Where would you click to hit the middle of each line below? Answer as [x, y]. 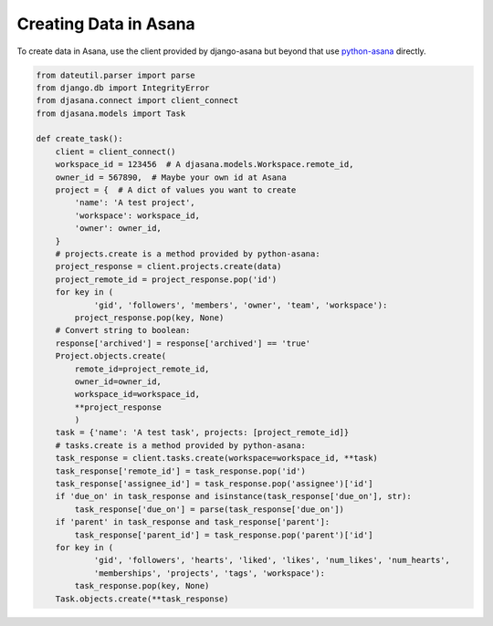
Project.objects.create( [111, 356]
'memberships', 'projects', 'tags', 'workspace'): [210, 573]
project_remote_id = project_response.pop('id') [166, 279]
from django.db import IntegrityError [123, 88]
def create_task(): [79, 139]
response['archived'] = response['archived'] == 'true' [183, 343]
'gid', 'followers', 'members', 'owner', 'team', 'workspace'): [241, 305]
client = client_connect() [116, 151]
